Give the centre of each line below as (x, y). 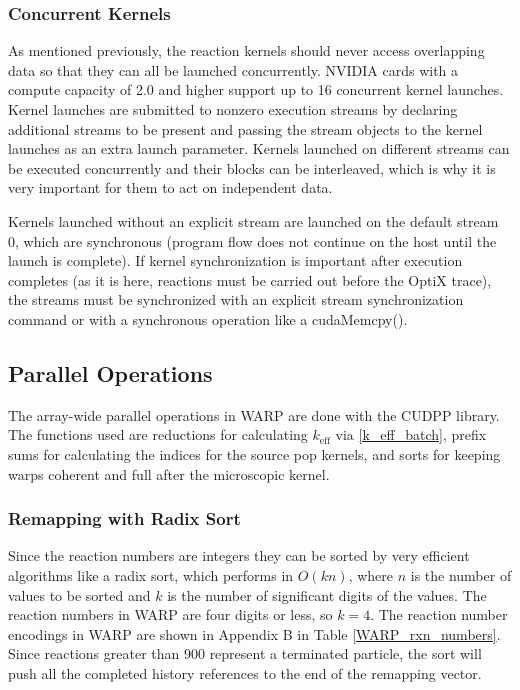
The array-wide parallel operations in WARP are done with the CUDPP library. (254, 414)
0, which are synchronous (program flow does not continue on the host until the (252, 240)
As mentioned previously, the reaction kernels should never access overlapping (246, 50)
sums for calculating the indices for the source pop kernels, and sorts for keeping (254, 453)
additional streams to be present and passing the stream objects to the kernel (245, 128)
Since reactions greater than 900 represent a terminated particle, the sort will (245, 653)
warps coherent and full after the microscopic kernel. (169, 473)
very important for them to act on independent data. (170, 187)
